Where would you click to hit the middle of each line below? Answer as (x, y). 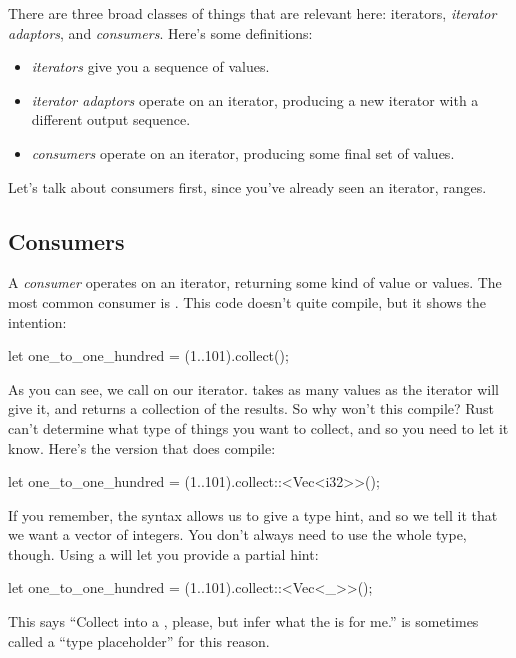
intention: (37, 321)
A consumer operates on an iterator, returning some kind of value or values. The (255, 282)
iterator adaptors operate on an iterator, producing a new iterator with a (255, 99)
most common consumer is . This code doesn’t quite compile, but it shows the (247, 301)
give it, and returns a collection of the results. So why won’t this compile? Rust (251, 408)
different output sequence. (111, 119)
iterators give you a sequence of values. (150, 66)
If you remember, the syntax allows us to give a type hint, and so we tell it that (253, 514)
